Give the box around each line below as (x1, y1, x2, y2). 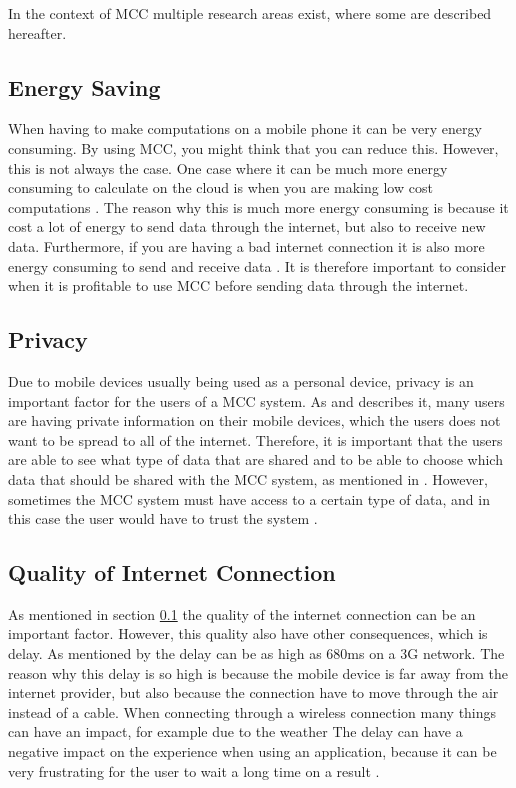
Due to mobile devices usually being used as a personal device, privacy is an (8, 370, 474, 391)
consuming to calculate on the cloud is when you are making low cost (8, 177, 433, 198)
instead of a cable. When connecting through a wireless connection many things (8, 701, 497, 722)
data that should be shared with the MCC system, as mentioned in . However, (8, 468, 488, 489)
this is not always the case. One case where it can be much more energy (8, 157, 448, 178)
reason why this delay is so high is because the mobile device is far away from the (8, 662, 508, 683)
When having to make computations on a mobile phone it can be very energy (8, 118, 482, 139)
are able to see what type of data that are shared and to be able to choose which (8, 449, 503, 470)
